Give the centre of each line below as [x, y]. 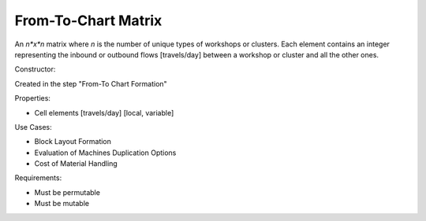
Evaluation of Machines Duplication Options [105, 153]
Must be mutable [62, 204]
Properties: [33, 98]
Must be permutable [67, 192]
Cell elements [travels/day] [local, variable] [104, 112]
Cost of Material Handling [76, 164]
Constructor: [35, 69]
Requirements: [38, 178]
